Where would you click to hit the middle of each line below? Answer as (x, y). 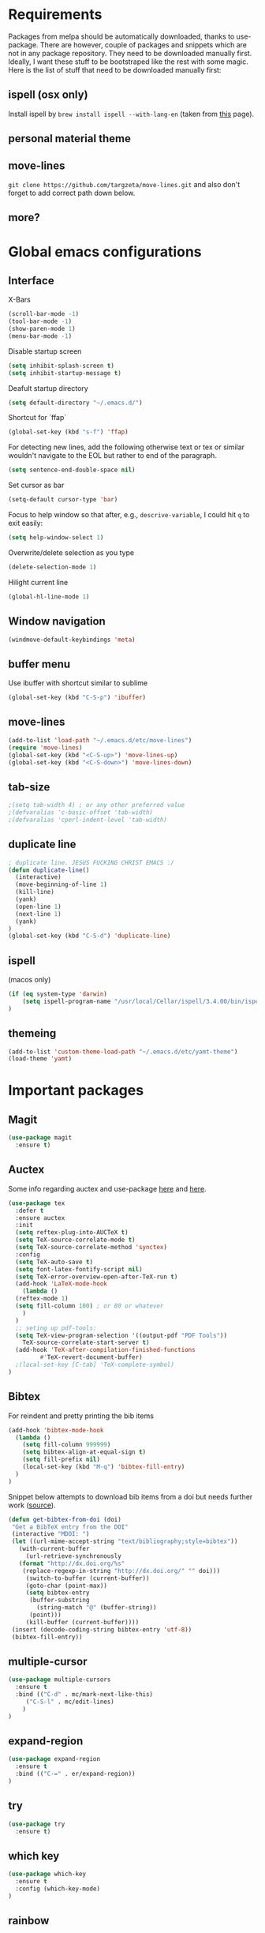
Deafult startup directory (48, 388)
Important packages (76, 1090)
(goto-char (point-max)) (67, 1586)
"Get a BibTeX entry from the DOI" (70, 1527)
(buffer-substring (59, 1601)
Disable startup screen (45, 351)
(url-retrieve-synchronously (74, 1556)
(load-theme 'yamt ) (40, 1059)
